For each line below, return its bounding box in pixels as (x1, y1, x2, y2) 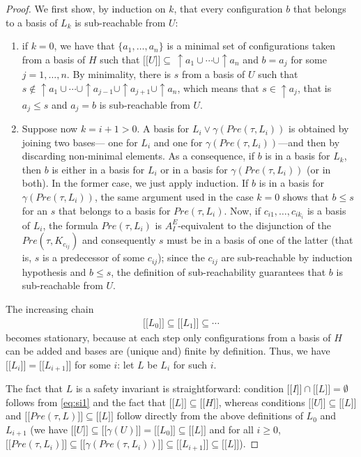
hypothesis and (22, 264, 86, 279)
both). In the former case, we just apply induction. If (22, 176, 249, 190)
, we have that (54, 38, 115, 53)
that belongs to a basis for (58, 203, 171, 217)
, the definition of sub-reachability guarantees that (111, 264, 326, 279)
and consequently (82, 233, 156, 247)
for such (173, 357, 208, 371)
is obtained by (289, 121, 349, 136)
